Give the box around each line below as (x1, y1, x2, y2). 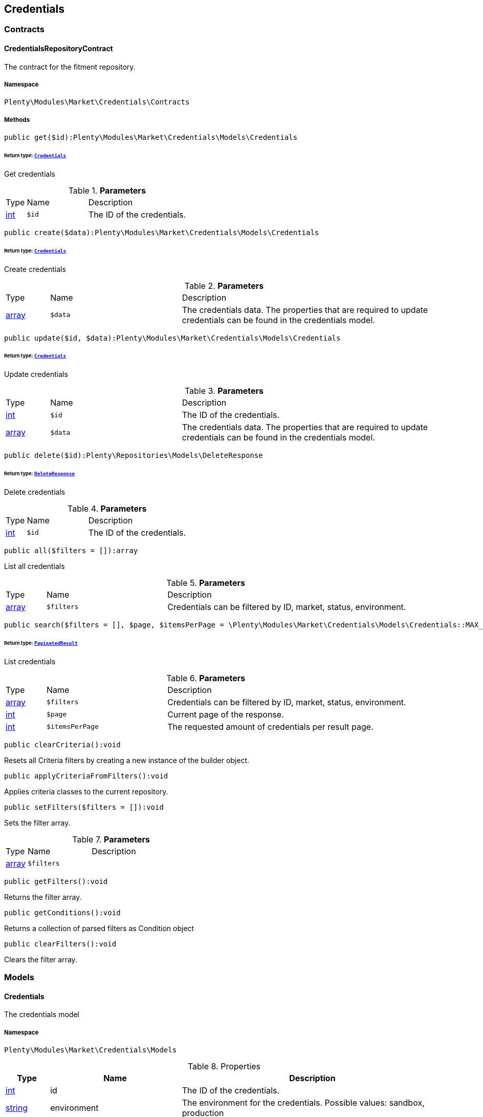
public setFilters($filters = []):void (4, 803, 164, 811)
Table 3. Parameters (184, 386, 264, 396)
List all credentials (4, 561, 65, 571)
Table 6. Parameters (166, 672, 246, 683)
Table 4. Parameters (68, 503, 147, 514)
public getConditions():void (4, 908, 121, 917)
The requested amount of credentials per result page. (167, 721, 374, 732)
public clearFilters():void (4, 939, 117, 948)
